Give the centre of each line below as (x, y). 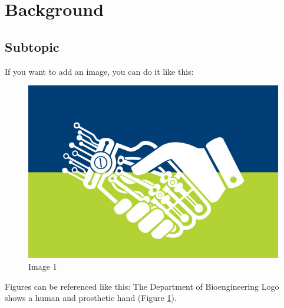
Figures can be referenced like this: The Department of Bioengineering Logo (142, 286)
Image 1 (43, 266)
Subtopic (32, 46)
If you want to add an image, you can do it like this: (99, 71)
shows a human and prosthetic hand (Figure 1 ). (91, 298)
